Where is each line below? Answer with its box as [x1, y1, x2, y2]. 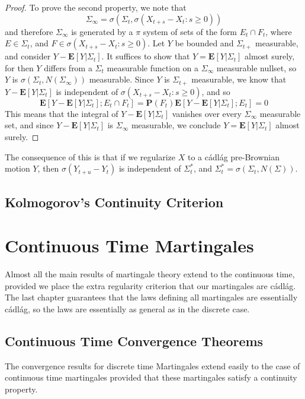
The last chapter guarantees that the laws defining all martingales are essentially [5, 291, 298, 303]
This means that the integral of [5, 107, 118, 119]
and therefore [5, 25, 53, 37]
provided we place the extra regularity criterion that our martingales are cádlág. [5, 279, 296, 292]
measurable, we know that [191, 73, 287, 85]
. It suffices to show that [101, 50, 190, 62]
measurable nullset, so [216, 61, 297, 74]
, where [265, 25, 292, 37]
